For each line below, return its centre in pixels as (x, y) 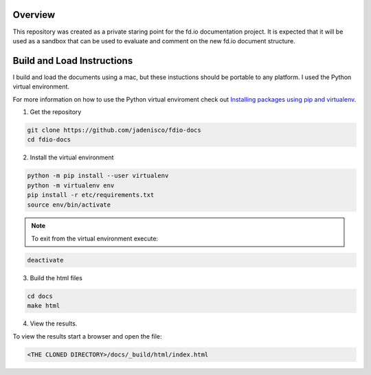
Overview (34, 15)
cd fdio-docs (49, 140)
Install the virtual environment (72, 157)
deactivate (45, 260)
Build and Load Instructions (73, 61)
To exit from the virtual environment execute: (94, 238)
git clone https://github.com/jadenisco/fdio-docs (114, 130)
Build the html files (56, 277)
